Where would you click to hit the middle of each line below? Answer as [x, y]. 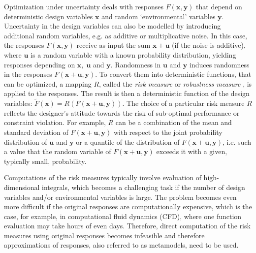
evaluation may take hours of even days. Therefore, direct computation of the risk [127, 226]
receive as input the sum [113, 45]
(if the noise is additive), [209, 45]
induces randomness [219, 64]
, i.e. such [237, 142]
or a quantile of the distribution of [128, 142]
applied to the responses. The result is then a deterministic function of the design [127, 93]
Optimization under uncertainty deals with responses [84, 6]
